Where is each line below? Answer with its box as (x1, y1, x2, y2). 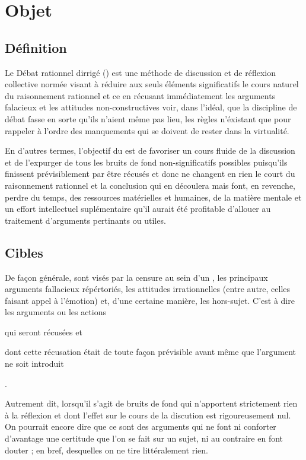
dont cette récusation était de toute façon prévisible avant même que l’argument (5, 345, 297, 358)
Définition (5, 38, 67, 56)
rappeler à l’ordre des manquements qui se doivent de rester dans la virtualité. (5, 124, 289, 137)
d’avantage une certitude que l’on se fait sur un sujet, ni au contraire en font (5, 432, 283, 445)
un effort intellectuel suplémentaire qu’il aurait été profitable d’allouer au (5, 202, 271, 215)
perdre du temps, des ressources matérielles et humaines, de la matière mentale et (5, 191, 302, 203)
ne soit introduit (5, 357, 64, 370)
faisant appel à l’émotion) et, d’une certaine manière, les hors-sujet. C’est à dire (5, 294, 295, 306)
